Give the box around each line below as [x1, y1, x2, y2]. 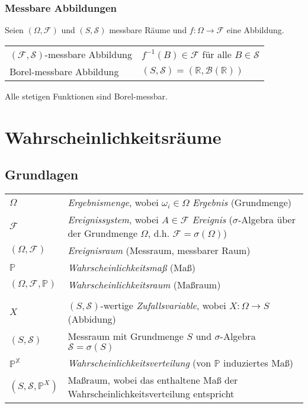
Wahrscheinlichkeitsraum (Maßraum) [68, 277, 221, 291]
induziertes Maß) [223, 355, 294, 370]
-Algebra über [238, 212, 296, 226]
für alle [202, 47, 232, 61]
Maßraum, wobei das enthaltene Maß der [68, 372, 238, 387]
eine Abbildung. [226, 24, 284, 36]
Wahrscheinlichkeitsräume [5, 124, 222, 149]
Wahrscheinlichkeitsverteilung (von [68, 355, 211, 370]
